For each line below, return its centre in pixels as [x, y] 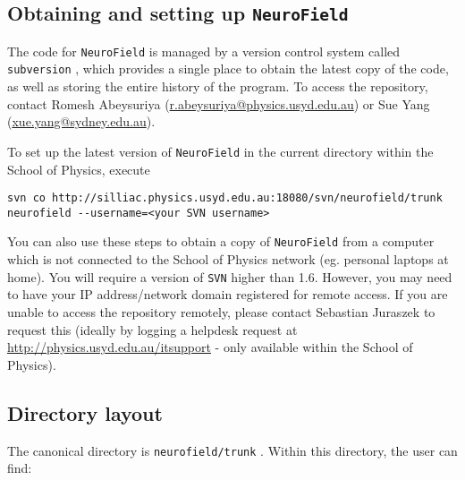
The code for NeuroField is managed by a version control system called [204, 51]
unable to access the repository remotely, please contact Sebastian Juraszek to [221, 311]
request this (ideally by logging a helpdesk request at [152, 329]
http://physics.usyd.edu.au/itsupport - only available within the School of [210, 347]
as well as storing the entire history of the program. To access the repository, [218, 86]
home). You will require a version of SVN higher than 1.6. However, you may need [230, 276]
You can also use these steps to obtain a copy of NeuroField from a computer [221, 241]
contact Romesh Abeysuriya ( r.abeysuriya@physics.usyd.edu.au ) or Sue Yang [219, 103]
